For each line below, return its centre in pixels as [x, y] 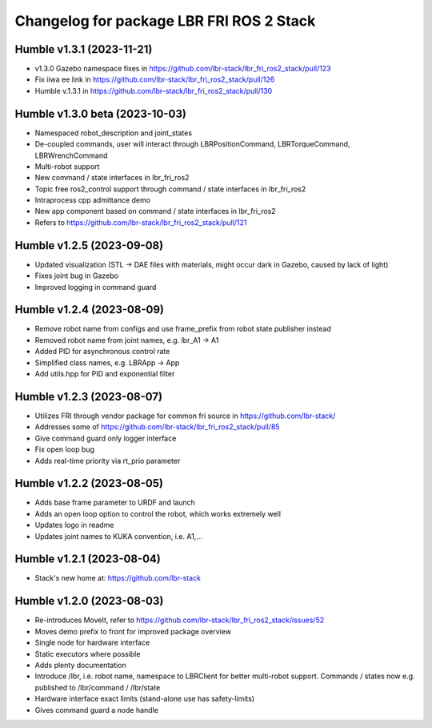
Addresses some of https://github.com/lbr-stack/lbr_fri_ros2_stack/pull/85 [157, 427]
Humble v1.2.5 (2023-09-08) [89, 245]
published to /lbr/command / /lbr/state [98, 687]
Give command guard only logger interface [106, 438]
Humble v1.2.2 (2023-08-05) [89, 483]
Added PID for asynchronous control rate [102, 352]
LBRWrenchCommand [71, 155]
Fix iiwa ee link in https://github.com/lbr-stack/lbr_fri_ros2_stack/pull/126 [155, 79]
